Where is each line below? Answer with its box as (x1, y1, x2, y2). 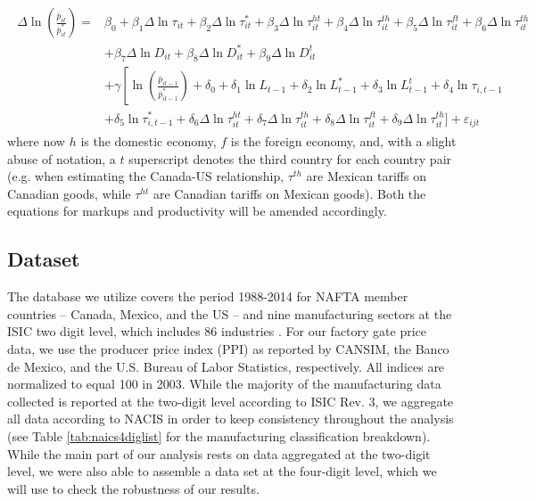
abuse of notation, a (7, 149, 116, 168)
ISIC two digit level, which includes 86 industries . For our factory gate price (7, 322, 427, 341)
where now (7, 131, 65, 150)
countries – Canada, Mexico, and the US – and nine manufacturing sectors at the (7, 304, 452, 323)
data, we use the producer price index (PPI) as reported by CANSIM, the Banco (7, 339, 449, 357)
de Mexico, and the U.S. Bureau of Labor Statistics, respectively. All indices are (7, 357, 445, 375)
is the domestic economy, (80, 131, 217, 150)
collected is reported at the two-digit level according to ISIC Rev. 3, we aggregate (7, 391, 454, 410)
